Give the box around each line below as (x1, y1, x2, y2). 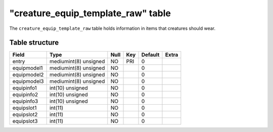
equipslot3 (12, 118, 38, 125)
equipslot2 (12, 111, 38, 118)
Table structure (9, 38, 59, 47)
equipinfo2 (12, 91, 38, 98)
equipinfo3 (12, 98, 38, 105)
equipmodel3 (12, 78, 44, 85)
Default (141, 51, 160, 58)
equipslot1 (12, 104, 37, 111)
